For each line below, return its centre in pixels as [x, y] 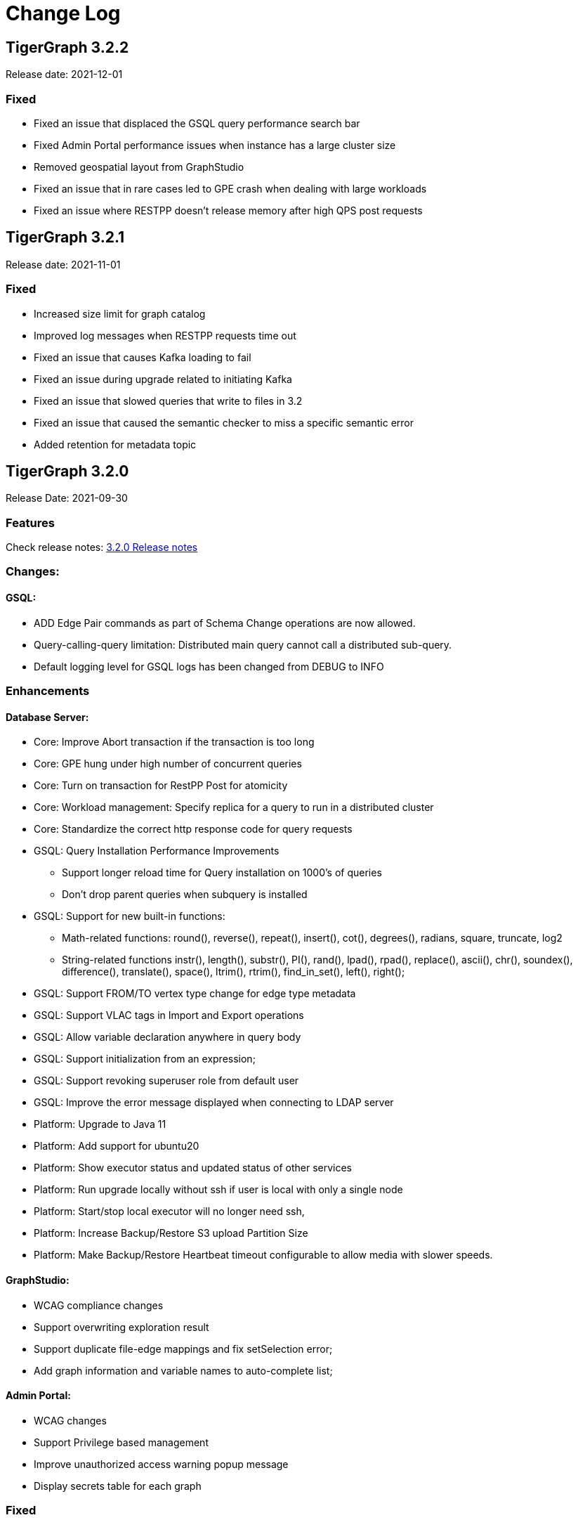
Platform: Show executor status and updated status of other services [193, 1168]
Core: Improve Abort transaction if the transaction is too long [174, 742]
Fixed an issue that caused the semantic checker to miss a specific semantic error [224, 422]
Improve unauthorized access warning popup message [161, 1464]
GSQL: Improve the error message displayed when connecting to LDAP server [214, 1103]
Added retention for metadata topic [115, 444]
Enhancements [48, 691]
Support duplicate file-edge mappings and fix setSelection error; [183, 1349]
